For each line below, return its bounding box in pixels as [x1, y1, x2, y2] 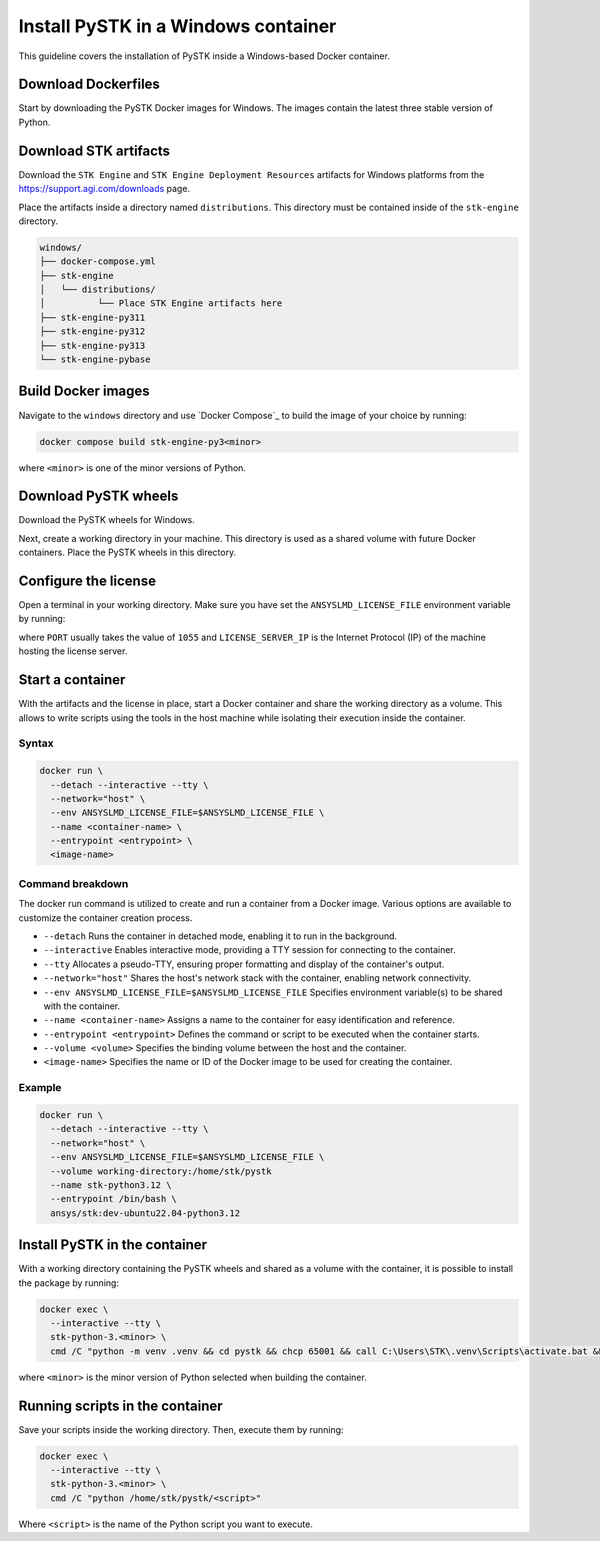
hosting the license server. [18, 645, 128, 657]
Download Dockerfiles [18, 76, 160, 93]
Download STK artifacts [18, 142, 170, 159]
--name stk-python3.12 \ [50, 1179, 172, 1190]
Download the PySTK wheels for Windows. [18, 514, 195, 526]
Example [18, 1081, 62, 1095]
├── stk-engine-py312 [39, 326, 146, 337]
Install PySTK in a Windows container [18, 15, 337, 37]
